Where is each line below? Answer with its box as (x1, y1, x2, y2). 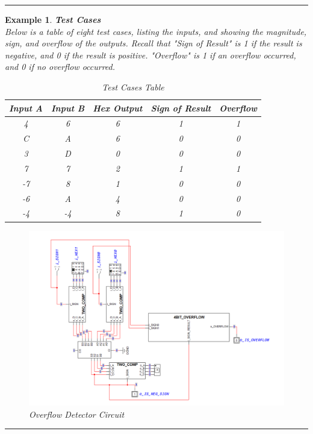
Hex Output (93, 101, 143, 114)
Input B (51, 101, 85, 114)
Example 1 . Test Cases (5, 13, 101, 25)
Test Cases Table (102, 80, 164, 93)
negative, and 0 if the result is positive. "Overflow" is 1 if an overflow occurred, (5, 48, 296, 61)
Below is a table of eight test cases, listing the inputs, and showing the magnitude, (5, 25, 307, 37)
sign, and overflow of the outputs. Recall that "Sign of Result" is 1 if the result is (5, 37, 302, 49)
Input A (9, 101, 43, 114)
